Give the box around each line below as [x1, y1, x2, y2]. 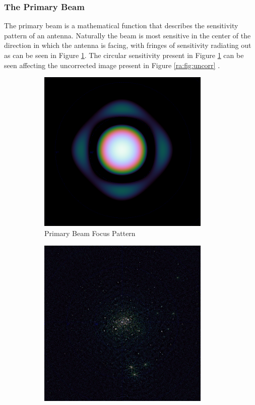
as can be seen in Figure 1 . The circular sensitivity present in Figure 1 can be [4, 50, 244, 60]
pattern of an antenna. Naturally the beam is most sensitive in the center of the [4, 30, 251, 40]
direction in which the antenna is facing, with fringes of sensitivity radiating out [4, 40, 251, 50]
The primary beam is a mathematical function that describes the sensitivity [4, 20, 238, 31]
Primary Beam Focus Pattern [44, 227, 136, 238]
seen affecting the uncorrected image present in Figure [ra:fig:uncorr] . [4, 60, 220, 70]
